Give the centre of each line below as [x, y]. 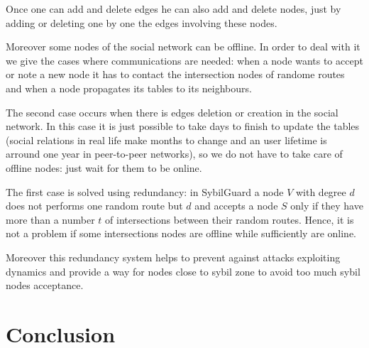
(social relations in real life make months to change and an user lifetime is [166, 140]
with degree [321, 191]
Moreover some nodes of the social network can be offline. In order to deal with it [183, 47]
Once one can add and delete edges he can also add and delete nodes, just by [174, 9]
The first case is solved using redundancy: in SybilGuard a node [145, 191]
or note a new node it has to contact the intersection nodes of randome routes [175, 74]
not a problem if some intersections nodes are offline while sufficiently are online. [181, 233]
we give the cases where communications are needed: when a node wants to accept [184, 60]
